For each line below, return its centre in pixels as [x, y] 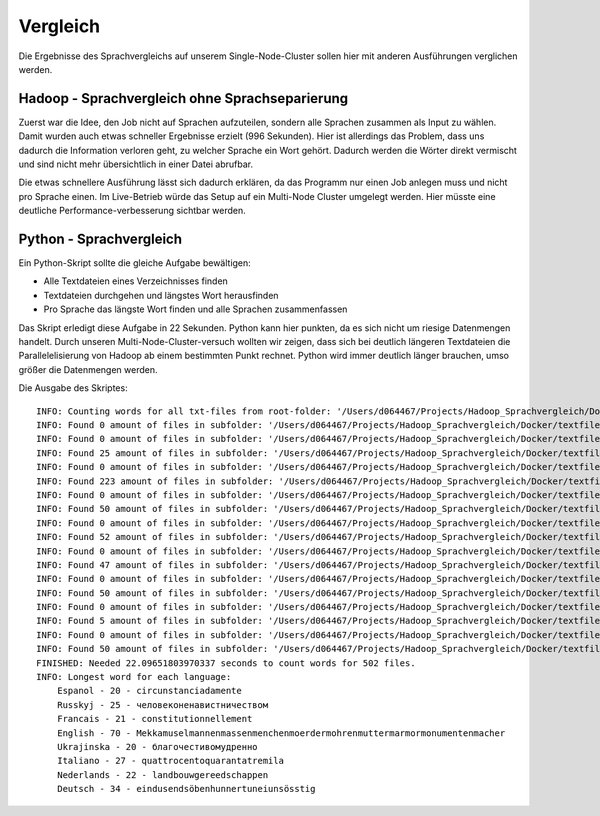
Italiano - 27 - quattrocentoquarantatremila [170, 761]
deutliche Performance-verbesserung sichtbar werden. [132, 211]
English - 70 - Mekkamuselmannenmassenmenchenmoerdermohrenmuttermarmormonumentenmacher [281, 733]
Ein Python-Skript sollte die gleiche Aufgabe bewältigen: [135, 263]
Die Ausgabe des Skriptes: [73, 388]
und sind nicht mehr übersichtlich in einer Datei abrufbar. [136, 164]
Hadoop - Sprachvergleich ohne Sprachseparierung [183, 98]
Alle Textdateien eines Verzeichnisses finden [136, 281]
